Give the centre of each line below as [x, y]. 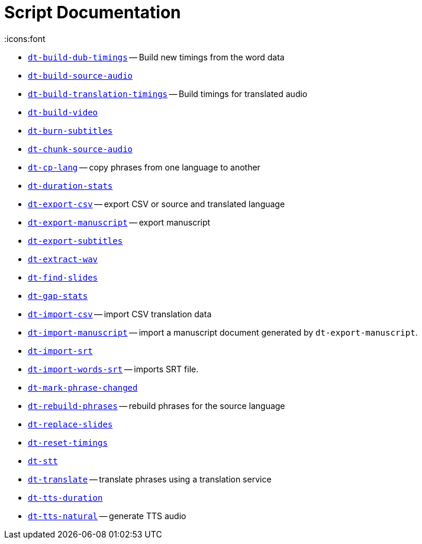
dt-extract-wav [63, 259]
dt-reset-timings [68, 442]
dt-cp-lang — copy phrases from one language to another [144, 167]
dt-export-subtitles [75, 241]
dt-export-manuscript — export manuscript [119, 222]
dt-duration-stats [70, 186]
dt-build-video [63, 112]
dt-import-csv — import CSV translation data [120, 314]
